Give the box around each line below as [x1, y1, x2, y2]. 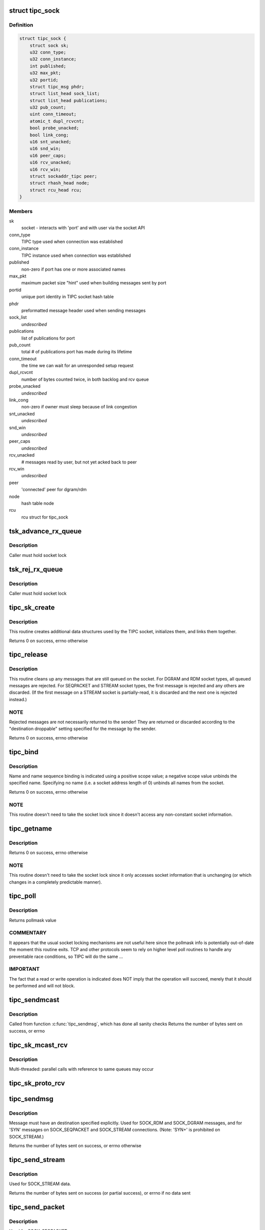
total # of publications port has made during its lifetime [21, 349, 132, 355]
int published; [29, 63, 66, 69]
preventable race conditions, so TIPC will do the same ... [9, 953, 123, 959]
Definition [9, 22, 33, 29]
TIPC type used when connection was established [21, 239, 123, 245]
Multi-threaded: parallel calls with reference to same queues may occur [9, 1066, 154, 1072]
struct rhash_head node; [29, 180, 90, 186]
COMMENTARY [9, 929, 47, 936]
